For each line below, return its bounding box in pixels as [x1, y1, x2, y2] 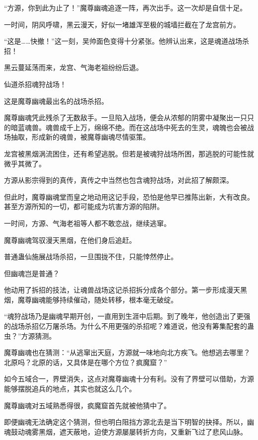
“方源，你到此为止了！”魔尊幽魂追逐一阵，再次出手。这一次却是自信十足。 [4, 2, 247, 12]
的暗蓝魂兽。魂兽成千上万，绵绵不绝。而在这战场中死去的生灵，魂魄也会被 [4, 122, 247, 132]
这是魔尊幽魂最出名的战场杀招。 [4, 95, 108, 106]
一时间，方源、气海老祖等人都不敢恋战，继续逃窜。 [4, 218, 171, 228]
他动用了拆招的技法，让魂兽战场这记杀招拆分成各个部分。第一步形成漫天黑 [4, 285, 247, 295]
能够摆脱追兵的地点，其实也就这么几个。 [4, 383, 136, 394]
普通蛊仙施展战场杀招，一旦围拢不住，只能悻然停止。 [4, 251, 178, 262]
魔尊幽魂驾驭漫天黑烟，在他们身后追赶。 [4, 234, 136, 245]
